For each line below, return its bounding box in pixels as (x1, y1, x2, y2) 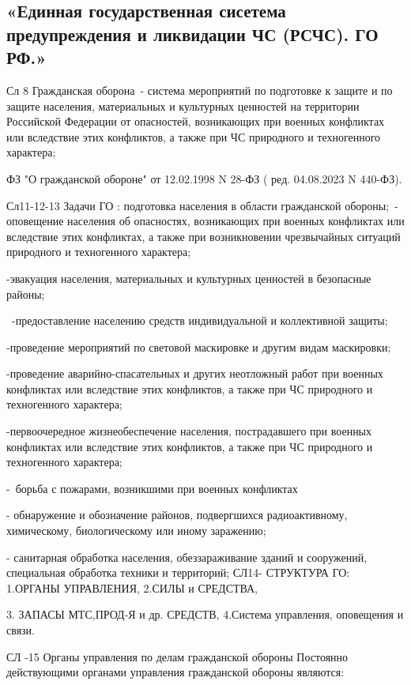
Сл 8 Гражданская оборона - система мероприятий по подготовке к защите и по (6, 81, 393, 98)
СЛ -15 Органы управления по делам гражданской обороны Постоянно (6, 648, 349, 664)
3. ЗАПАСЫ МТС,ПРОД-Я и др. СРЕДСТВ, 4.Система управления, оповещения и (6, 606, 404, 623)
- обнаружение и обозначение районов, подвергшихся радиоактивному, (6, 506, 348, 523)
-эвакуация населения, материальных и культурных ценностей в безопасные (6, 269, 371, 286)
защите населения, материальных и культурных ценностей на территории (6, 97, 360, 114)
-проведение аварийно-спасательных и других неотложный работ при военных (6, 365, 383, 382)
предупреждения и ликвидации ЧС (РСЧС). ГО (6, 21, 379, 46)
